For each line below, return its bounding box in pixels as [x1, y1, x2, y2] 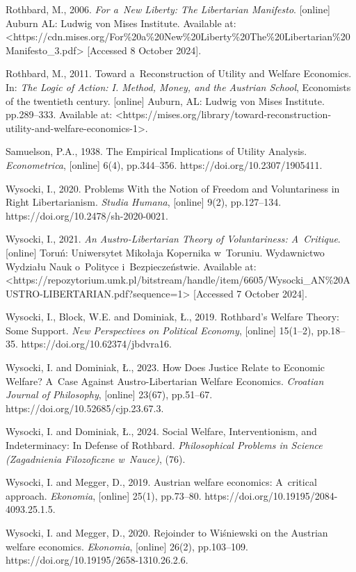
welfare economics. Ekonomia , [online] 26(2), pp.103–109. [6, 539, 248, 553]
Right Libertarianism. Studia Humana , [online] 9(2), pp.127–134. [6, 195, 282, 209]
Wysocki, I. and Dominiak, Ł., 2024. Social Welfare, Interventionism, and [6, 424, 317, 439]
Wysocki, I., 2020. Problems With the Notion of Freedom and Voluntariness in [6, 181, 340, 195]
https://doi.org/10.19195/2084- [204, 488, 338, 502]
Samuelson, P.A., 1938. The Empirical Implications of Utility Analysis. [6, 144, 307, 158]
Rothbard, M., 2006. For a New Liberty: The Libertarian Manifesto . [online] [6, 2, 330, 16]
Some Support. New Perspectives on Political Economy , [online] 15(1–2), [6, 322, 314, 337]
